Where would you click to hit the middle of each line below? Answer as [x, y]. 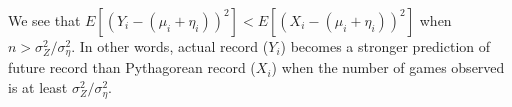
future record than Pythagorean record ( [132, 67]
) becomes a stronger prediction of [385, 46]
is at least [38, 87]
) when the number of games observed [388, 67]
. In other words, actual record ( [170, 46]
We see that [44, 20]
